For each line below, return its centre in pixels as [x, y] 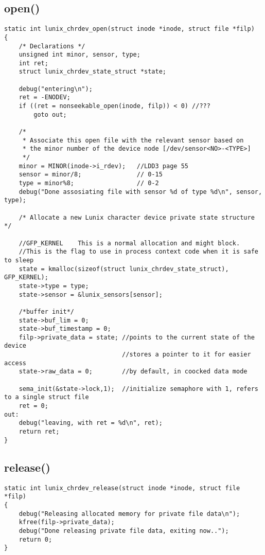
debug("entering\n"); [56, 89]
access [15, 363]
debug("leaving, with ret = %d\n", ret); [91, 423]
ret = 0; [33, 406]
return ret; [39, 432]
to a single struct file [47, 397]
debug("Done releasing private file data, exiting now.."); [124, 531]
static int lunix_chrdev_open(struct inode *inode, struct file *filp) [129, 29]
